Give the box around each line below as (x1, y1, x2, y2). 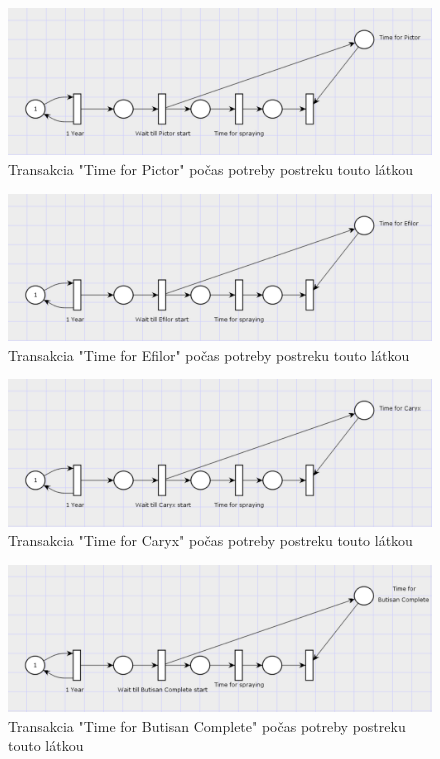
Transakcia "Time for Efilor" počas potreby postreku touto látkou (8, 344, 410, 365)
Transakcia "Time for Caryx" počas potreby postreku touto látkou (8, 530, 413, 551)
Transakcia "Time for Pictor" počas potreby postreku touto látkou (8, 159, 414, 179)
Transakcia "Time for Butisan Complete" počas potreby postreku (8, 715, 406, 736)
